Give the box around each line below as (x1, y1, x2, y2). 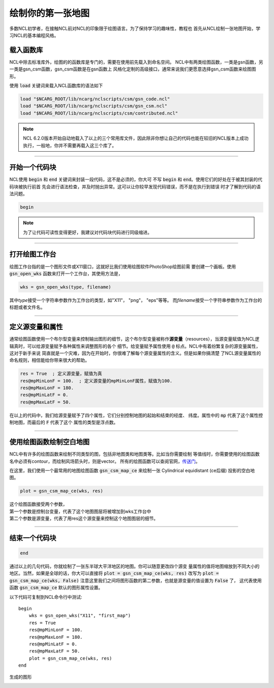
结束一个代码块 (9, 533, 56, 542)
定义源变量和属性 (9, 323, 63, 331)
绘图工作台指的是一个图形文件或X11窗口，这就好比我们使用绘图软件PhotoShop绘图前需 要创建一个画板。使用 (9, 263, 236, 269)
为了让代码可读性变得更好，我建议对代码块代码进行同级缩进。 (23, 229, 152, 235)
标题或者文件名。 (9, 304, 45, 311)
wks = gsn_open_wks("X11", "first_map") (28, 613, 131, 618)
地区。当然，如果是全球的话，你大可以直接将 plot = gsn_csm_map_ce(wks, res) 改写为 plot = (9, 570, 219, 576)
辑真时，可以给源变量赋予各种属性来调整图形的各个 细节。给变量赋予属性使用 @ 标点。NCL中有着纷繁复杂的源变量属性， (9, 343, 261, 349)
